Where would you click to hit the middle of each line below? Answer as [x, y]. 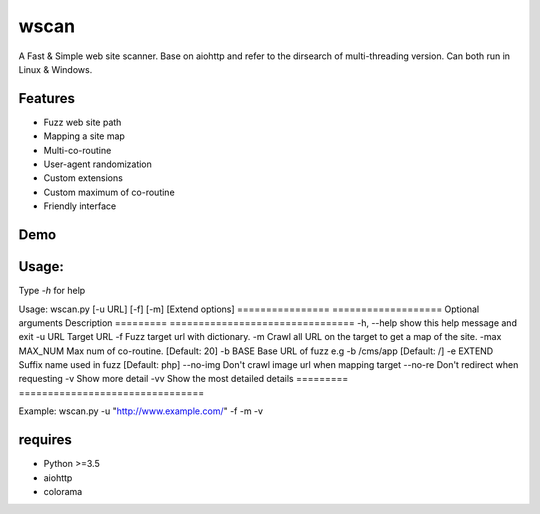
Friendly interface [80, 206]
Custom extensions [83, 178]
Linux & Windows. [55, 69]
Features [46, 98]
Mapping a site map [84, 136]
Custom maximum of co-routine [109, 192]
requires [45, 440]
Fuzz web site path [82, 122]
